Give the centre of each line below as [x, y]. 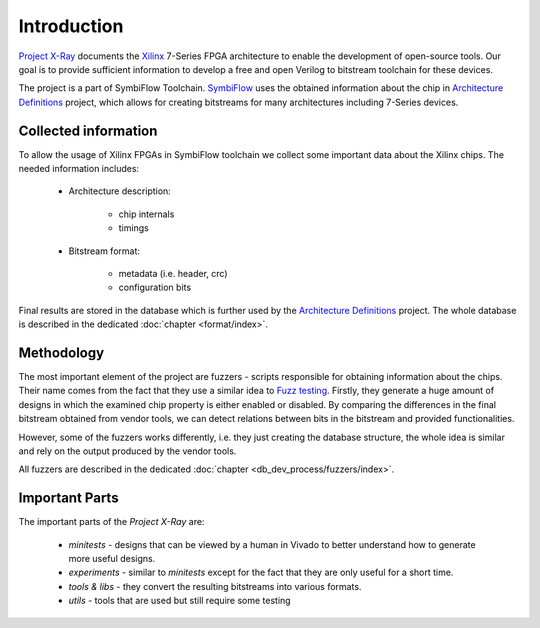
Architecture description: [120, 191]
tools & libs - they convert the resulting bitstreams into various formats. [215, 586]
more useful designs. [112, 559]
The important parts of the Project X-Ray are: [111, 522]
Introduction [71, 26]
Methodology [61, 352]
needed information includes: [79, 169]
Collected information [88, 130]
